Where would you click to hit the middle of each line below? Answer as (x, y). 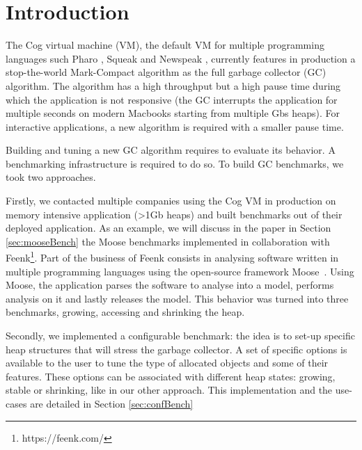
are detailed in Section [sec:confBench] (112, 404)
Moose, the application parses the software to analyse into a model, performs (170, 285)
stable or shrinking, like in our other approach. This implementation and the (169, 390)
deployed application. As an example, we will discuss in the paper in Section (168, 228)
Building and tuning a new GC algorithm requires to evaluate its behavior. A (171, 150)
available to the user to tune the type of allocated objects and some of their (167, 363)
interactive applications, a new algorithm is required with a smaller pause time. (175, 126)
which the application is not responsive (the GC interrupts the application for (172, 99)
